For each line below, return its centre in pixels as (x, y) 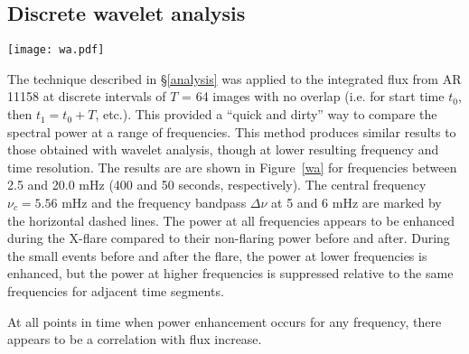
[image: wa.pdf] (56, 50)
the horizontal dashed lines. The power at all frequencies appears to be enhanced (231, 220)
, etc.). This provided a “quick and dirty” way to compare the (266, 114)
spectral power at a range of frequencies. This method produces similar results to (232, 131)
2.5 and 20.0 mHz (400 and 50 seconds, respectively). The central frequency (217, 185)
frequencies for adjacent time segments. (116, 290)
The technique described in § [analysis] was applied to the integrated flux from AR (234, 78)
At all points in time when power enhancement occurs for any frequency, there (225, 321)
